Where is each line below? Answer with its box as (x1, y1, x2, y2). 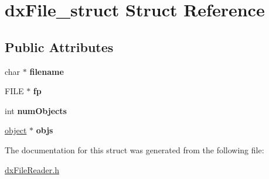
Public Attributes (5, 37, 114, 56)
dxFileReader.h (5, 163, 60, 175)
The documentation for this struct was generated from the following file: (5, 143, 264, 156)
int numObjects (5, 104, 67, 116)
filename (29, 65, 64, 77)
